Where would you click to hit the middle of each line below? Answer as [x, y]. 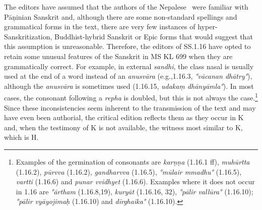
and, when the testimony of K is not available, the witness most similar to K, [123, 127]
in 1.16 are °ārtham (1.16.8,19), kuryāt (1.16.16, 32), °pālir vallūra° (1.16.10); [135, 191]
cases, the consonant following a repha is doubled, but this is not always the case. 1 [131, 97]
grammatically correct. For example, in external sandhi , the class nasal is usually [129, 66]
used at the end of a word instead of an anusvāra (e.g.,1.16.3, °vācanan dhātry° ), [128, 76]
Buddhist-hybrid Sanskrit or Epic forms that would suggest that [154, 36]
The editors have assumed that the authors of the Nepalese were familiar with [126, 7]
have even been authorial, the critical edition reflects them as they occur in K [124, 117]
